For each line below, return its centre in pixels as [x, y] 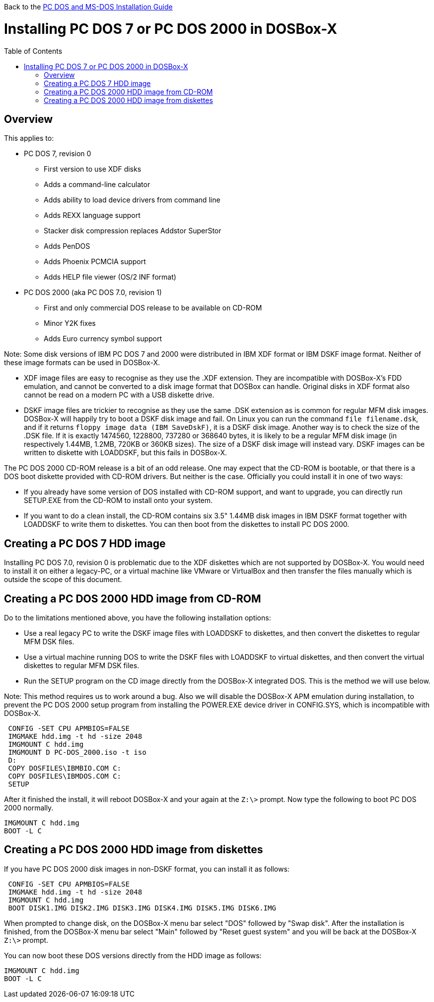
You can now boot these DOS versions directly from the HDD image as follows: [133, 955]
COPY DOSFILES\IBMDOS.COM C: [65, 776]
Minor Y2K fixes [70, 323]
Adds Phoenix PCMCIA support [95, 262]
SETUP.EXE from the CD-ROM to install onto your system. [118, 501]
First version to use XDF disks [93, 169]
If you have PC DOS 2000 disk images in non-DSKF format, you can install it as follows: [147, 869]
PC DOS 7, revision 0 [58, 154]
